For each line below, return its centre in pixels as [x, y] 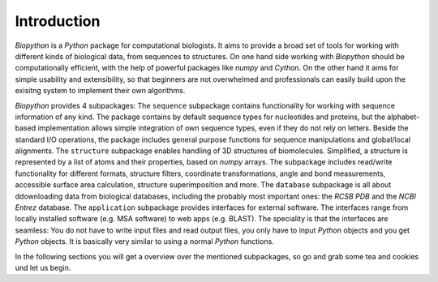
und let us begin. [43, 267]
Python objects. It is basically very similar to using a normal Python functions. [145, 241]
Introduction [58, 21]
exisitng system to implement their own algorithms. [100, 91]
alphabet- [403, 117]
